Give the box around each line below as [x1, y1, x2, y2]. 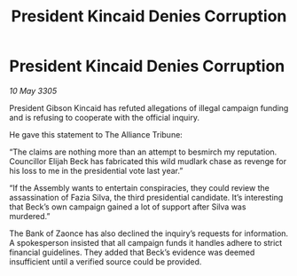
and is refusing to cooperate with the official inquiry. [9, 112, 200, 122]
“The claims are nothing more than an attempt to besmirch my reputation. [9, 146, 277, 157]
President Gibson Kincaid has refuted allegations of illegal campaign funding [9, 102, 289, 113]
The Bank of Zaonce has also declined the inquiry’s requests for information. [9, 228, 289, 239]
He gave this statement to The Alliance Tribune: [9, 129, 184, 139]
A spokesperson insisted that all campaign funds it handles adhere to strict [9, 237, 283, 248]
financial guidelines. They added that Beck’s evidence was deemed [9, 247, 255, 257]
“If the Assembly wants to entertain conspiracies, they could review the [9, 182, 270, 193]
